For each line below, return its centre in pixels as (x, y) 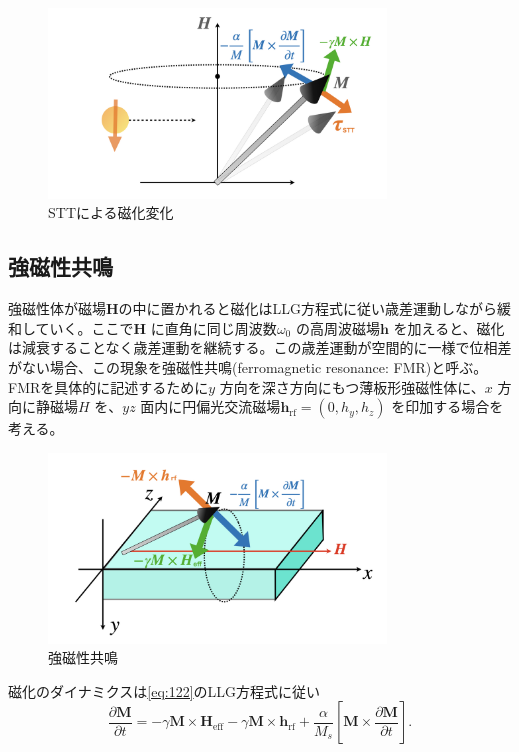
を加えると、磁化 (449, 327)
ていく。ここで (84, 327)
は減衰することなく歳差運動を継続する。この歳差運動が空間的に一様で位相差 (260, 347)
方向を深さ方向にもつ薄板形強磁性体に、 (352, 386)
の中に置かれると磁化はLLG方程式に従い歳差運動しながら (308, 308)
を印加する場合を (447, 406)
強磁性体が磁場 (57, 308)
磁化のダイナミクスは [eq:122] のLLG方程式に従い (164, 690)
